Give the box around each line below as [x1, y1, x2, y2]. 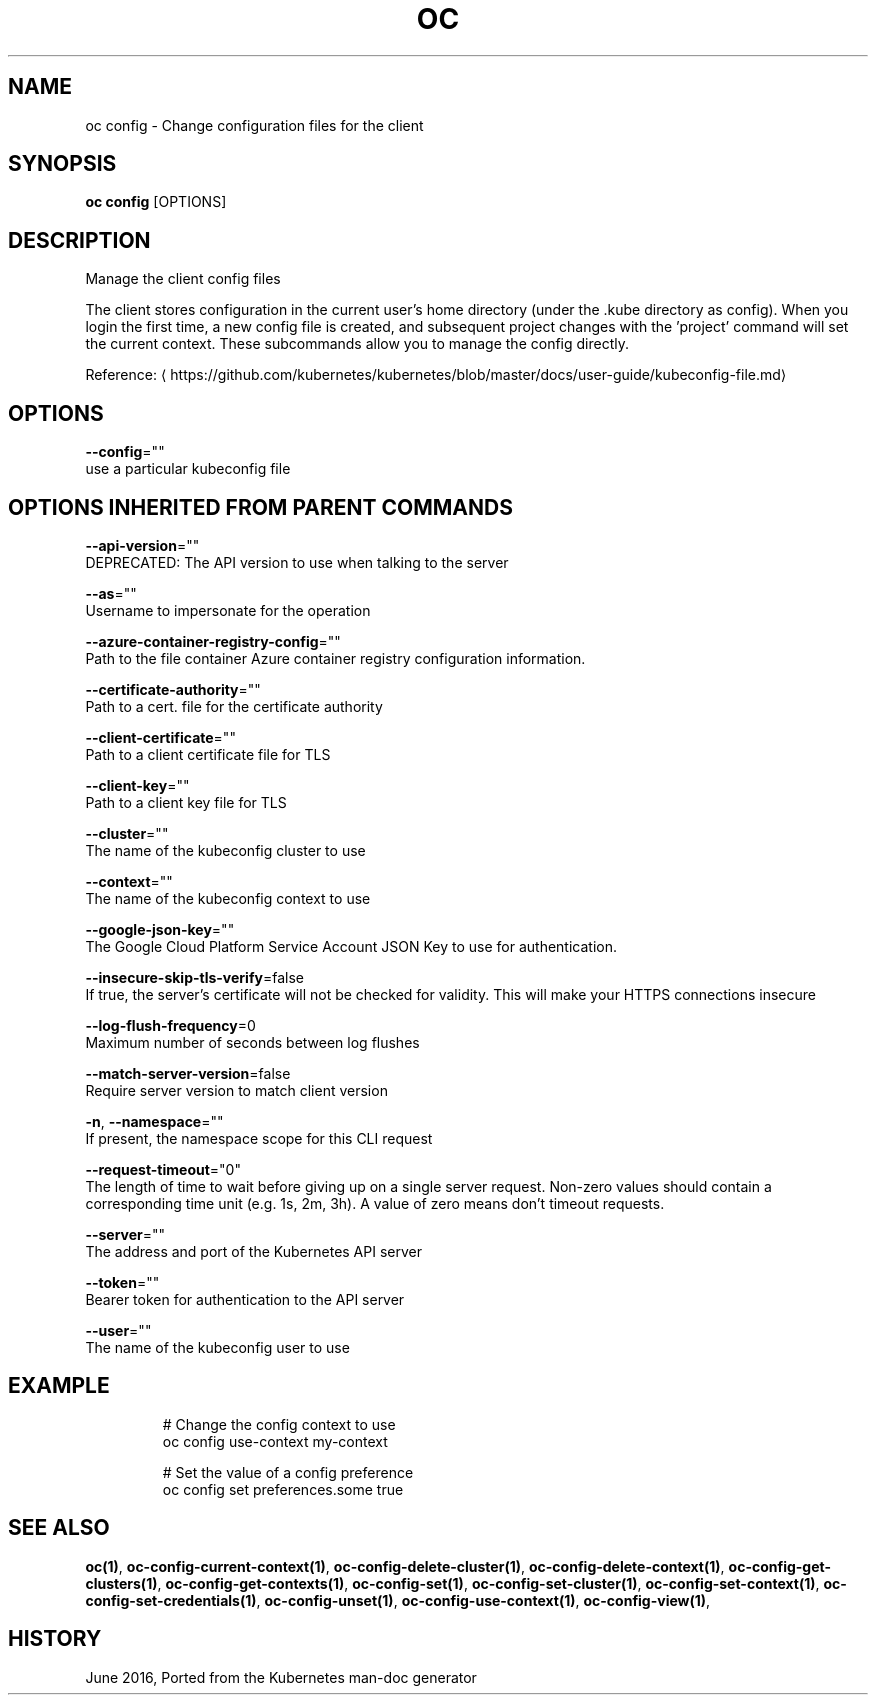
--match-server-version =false [85, 1064, 291, 1082]
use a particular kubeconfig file [85, 460, 291, 478]
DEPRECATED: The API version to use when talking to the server [85, 553, 509, 571]
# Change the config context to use [162, 1415, 396, 1433]
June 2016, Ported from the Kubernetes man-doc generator [85, 1668, 477, 1686]
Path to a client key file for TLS [85, 793, 287, 811]
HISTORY [8, 1626, 102, 1652]
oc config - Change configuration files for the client [85, 116, 424, 134]
